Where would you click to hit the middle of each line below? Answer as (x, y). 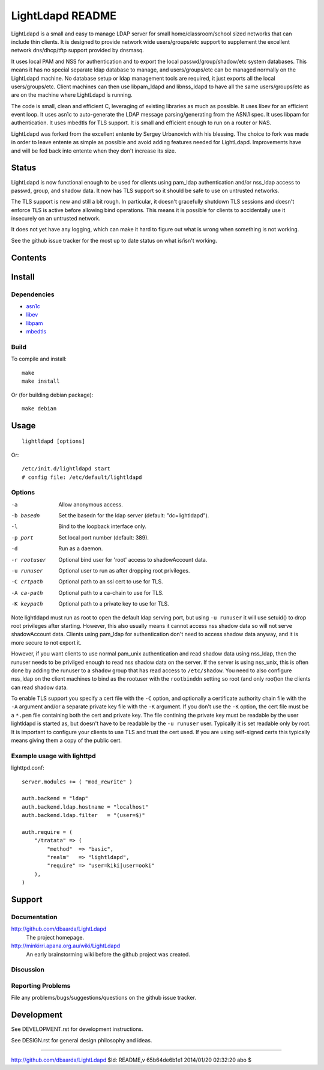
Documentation (34, 917)
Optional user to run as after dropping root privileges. (124, 570)
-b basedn (25, 516)
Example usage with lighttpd (53, 756)
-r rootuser (28, 560)
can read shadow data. (40, 687)
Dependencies (33, 294)
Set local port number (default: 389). (104, 537)
